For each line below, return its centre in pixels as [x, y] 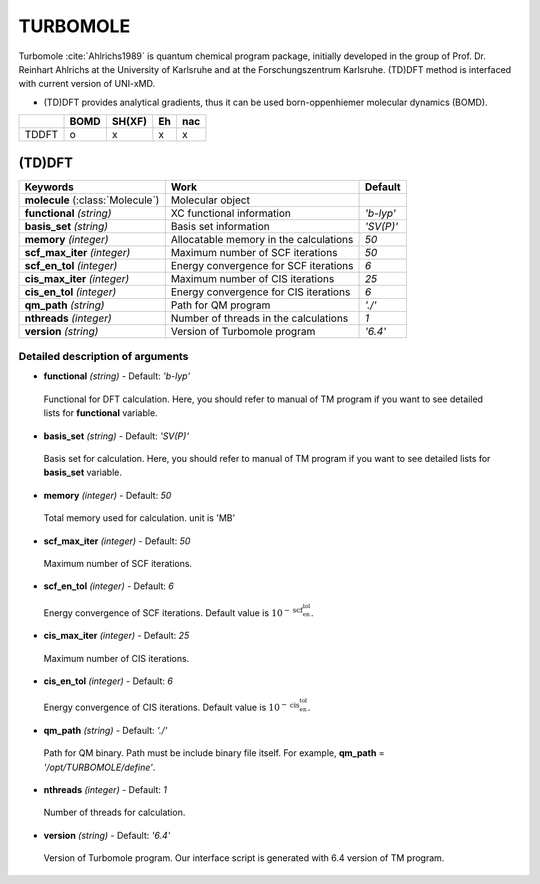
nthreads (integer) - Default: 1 [105, 789]
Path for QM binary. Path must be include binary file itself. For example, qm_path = [214, 753]
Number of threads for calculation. [114, 812]
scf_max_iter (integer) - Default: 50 [117, 541]
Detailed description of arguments [103, 356]
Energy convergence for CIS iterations [260, 292]
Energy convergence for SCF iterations [262, 265]
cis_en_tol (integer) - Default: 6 [108, 681]
